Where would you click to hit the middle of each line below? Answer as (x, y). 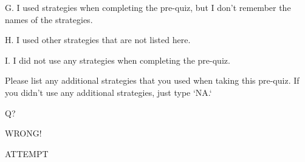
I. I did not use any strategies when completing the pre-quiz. (118, 60)
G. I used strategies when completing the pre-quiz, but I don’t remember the (148, 7)
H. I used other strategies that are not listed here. (98, 40)
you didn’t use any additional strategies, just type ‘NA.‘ (108, 92)
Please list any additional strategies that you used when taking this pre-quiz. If (152, 80)
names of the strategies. (49, 19)
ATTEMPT (27, 153)
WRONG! (23, 133)
